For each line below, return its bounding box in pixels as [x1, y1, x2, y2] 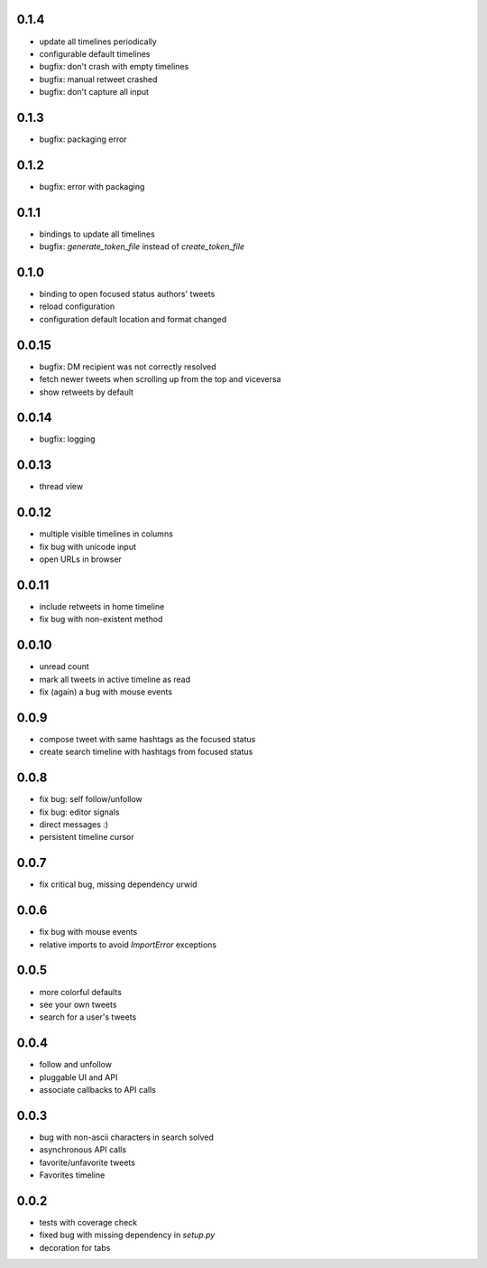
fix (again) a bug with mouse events [39, 686, 173, 697]
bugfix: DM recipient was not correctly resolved [39, 361, 216, 372]
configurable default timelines [39, 48, 151, 59]
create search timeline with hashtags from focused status [39, 746, 253, 758]
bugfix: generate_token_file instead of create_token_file [39, 241, 245, 252]
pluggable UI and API [39, 1071, 118, 1083]
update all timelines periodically [39, 36, 157, 47]
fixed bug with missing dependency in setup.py [39, 1229, 216, 1241]
